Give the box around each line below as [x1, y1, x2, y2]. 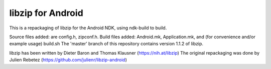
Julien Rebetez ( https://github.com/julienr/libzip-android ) [9, 57, 127, 63]
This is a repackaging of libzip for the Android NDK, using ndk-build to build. [9, 25, 167, 31]
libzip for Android [9, 7, 84, 18]
